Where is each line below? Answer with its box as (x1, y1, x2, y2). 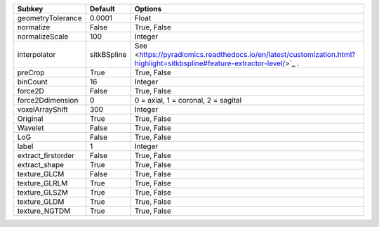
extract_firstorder (17, 151, 75, 160)
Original (17, 114, 44, 123)
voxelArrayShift (17, 105, 68, 114)
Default (90, 4, 115, 13)
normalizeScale (17, 32, 69, 41)
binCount (17, 77, 48, 86)
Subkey (17, 4, 44, 13)
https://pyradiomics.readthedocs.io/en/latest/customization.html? (139, 50, 356, 59)
